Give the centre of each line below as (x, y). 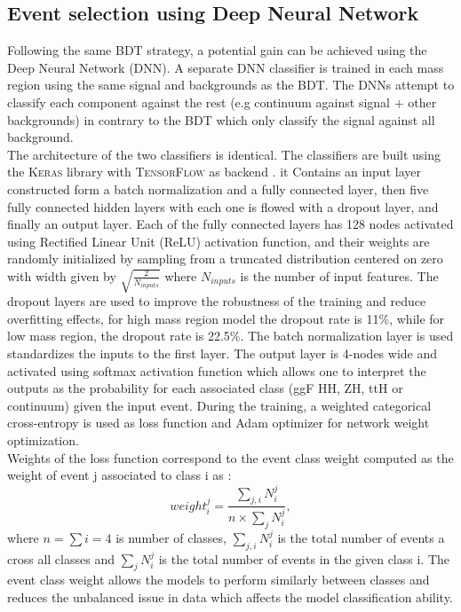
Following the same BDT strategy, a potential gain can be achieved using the (217, 50)
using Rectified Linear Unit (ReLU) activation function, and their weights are (219, 241)
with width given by (62, 275)
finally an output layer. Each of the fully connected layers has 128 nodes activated (230, 224)
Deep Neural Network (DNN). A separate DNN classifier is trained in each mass (226, 67)
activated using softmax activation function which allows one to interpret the (217, 370)
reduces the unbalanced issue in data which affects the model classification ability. (230, 596)
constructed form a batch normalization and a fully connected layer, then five (218, 188)
